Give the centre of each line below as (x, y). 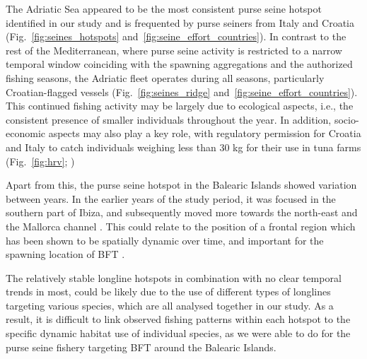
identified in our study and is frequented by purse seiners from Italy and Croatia (180, 22)
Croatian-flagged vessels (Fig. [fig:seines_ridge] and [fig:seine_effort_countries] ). (182, 92)
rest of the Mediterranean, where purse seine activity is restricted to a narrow (174, 50)
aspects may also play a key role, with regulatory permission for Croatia (205, 133)
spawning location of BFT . (65, 254)
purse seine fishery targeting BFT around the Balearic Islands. (141, 347)
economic (25, 133)
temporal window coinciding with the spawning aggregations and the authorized (179, 64)
